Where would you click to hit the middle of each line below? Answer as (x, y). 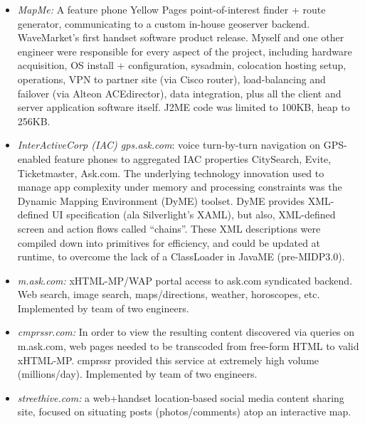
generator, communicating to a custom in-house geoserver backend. (164, 23)
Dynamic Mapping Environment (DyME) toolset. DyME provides (161, 200)
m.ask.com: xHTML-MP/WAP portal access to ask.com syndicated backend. (185, 280)
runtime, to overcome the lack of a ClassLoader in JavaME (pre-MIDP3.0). (181, 256)
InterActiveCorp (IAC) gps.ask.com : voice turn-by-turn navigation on (169, 145)
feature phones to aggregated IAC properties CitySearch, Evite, (193, 158)
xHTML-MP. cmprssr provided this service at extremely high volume (168, 360)
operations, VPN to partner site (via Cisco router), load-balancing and (171, 79)
